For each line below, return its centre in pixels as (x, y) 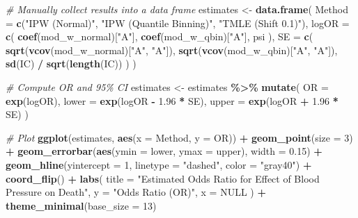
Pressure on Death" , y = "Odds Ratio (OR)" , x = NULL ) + (136, 192)
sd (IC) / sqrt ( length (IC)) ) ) (71, 64)
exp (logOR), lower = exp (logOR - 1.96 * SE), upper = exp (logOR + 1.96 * (172, 100)
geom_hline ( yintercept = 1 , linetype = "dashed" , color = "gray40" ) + (159, 164)
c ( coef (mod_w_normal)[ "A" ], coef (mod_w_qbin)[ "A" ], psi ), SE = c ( (159, 36)
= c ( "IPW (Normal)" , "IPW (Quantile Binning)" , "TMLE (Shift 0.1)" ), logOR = (178, 23)
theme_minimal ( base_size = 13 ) (81, 205)
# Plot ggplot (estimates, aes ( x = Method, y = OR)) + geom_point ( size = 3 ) (179, 137)
